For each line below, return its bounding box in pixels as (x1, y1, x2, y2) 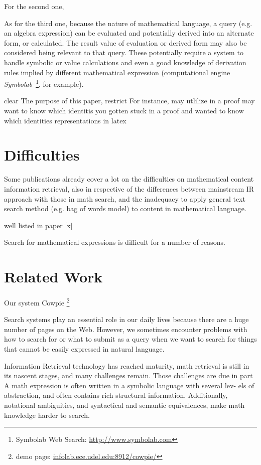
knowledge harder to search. (4, 409, 90, 420)
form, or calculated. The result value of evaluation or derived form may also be (4, 37, 247, 48)
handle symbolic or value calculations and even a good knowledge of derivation (4, 57, 246, 67)
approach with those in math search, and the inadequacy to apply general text (4, 193, 245, 204)
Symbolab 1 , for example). (4, 77, 84, 89)
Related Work (4, 266, 103, 287)
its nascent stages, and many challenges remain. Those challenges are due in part (4, 370, 253, 381)
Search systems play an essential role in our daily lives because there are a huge (4, 314, 249, 325)
